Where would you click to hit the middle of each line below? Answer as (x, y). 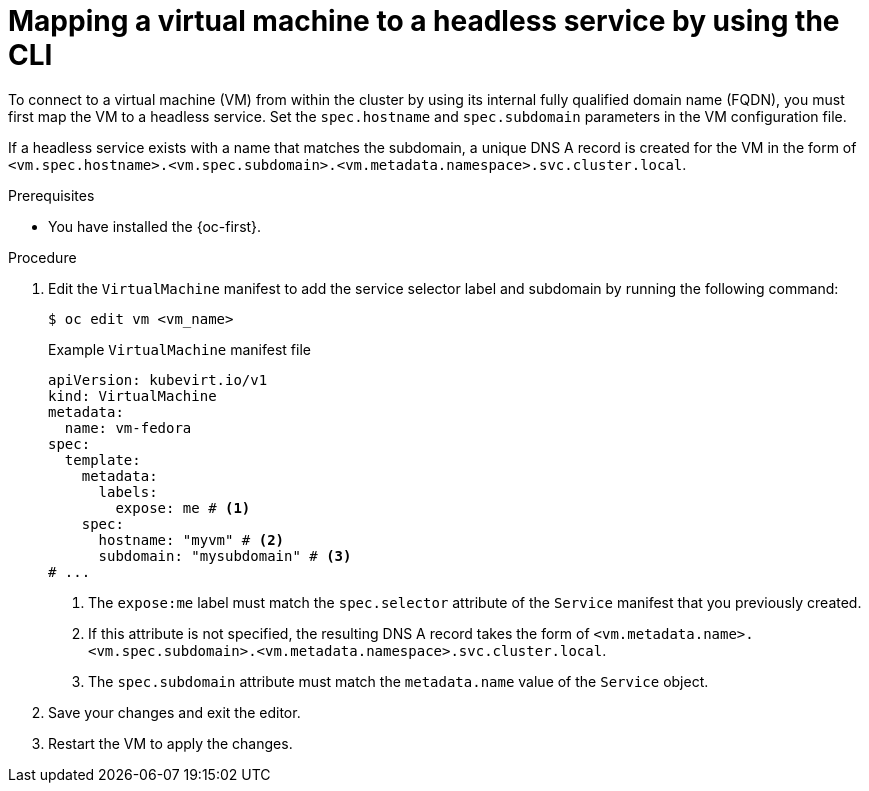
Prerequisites (51, 195)
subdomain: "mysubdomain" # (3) (225, 555)
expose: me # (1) (183, 507)
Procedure (42, 257)
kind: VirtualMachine (132, 395)
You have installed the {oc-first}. (155, 226)
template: (102, 459)
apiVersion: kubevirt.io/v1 (158, 379)
